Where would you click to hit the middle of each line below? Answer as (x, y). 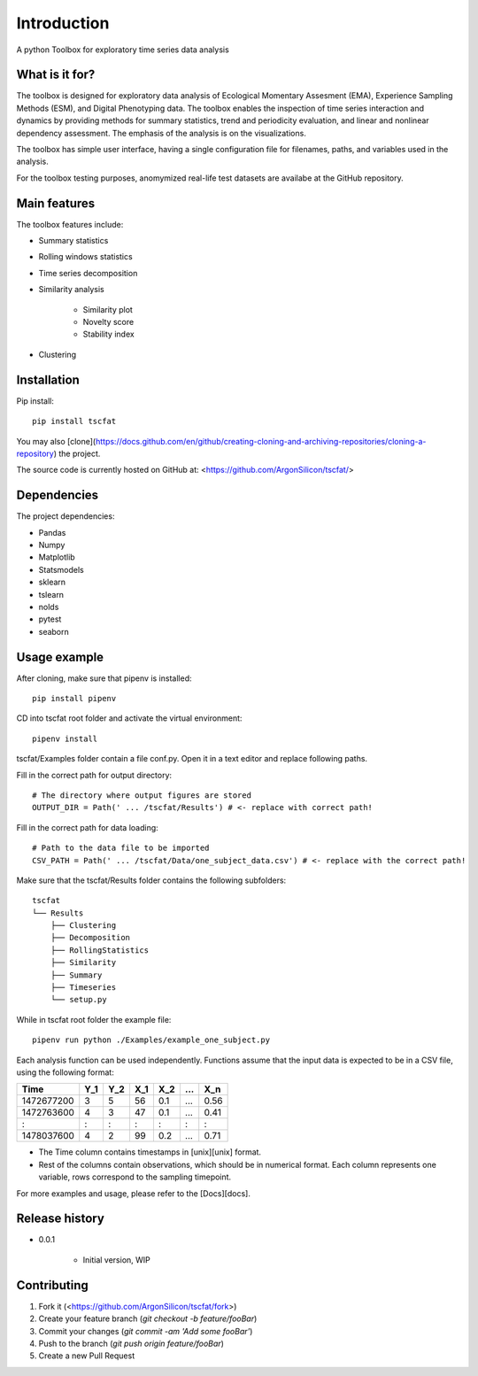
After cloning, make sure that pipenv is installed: (104, 678)
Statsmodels (61, 569)
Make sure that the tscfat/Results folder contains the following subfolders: (151, 880)
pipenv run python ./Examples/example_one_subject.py (151, 1040)
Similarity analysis (72, 290)
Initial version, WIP (116, 1260)
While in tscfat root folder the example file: (94, 1019)
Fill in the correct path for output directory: (94, 775)
